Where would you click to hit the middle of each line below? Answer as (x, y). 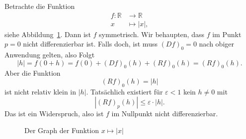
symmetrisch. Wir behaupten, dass (152, 34)
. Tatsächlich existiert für (124, 91)
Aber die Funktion (33, 73)
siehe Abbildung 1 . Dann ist (48, 34)
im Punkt (227, 34)
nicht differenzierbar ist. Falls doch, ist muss (90, 44)
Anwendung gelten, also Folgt (50, 55)
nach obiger (216, 44)
